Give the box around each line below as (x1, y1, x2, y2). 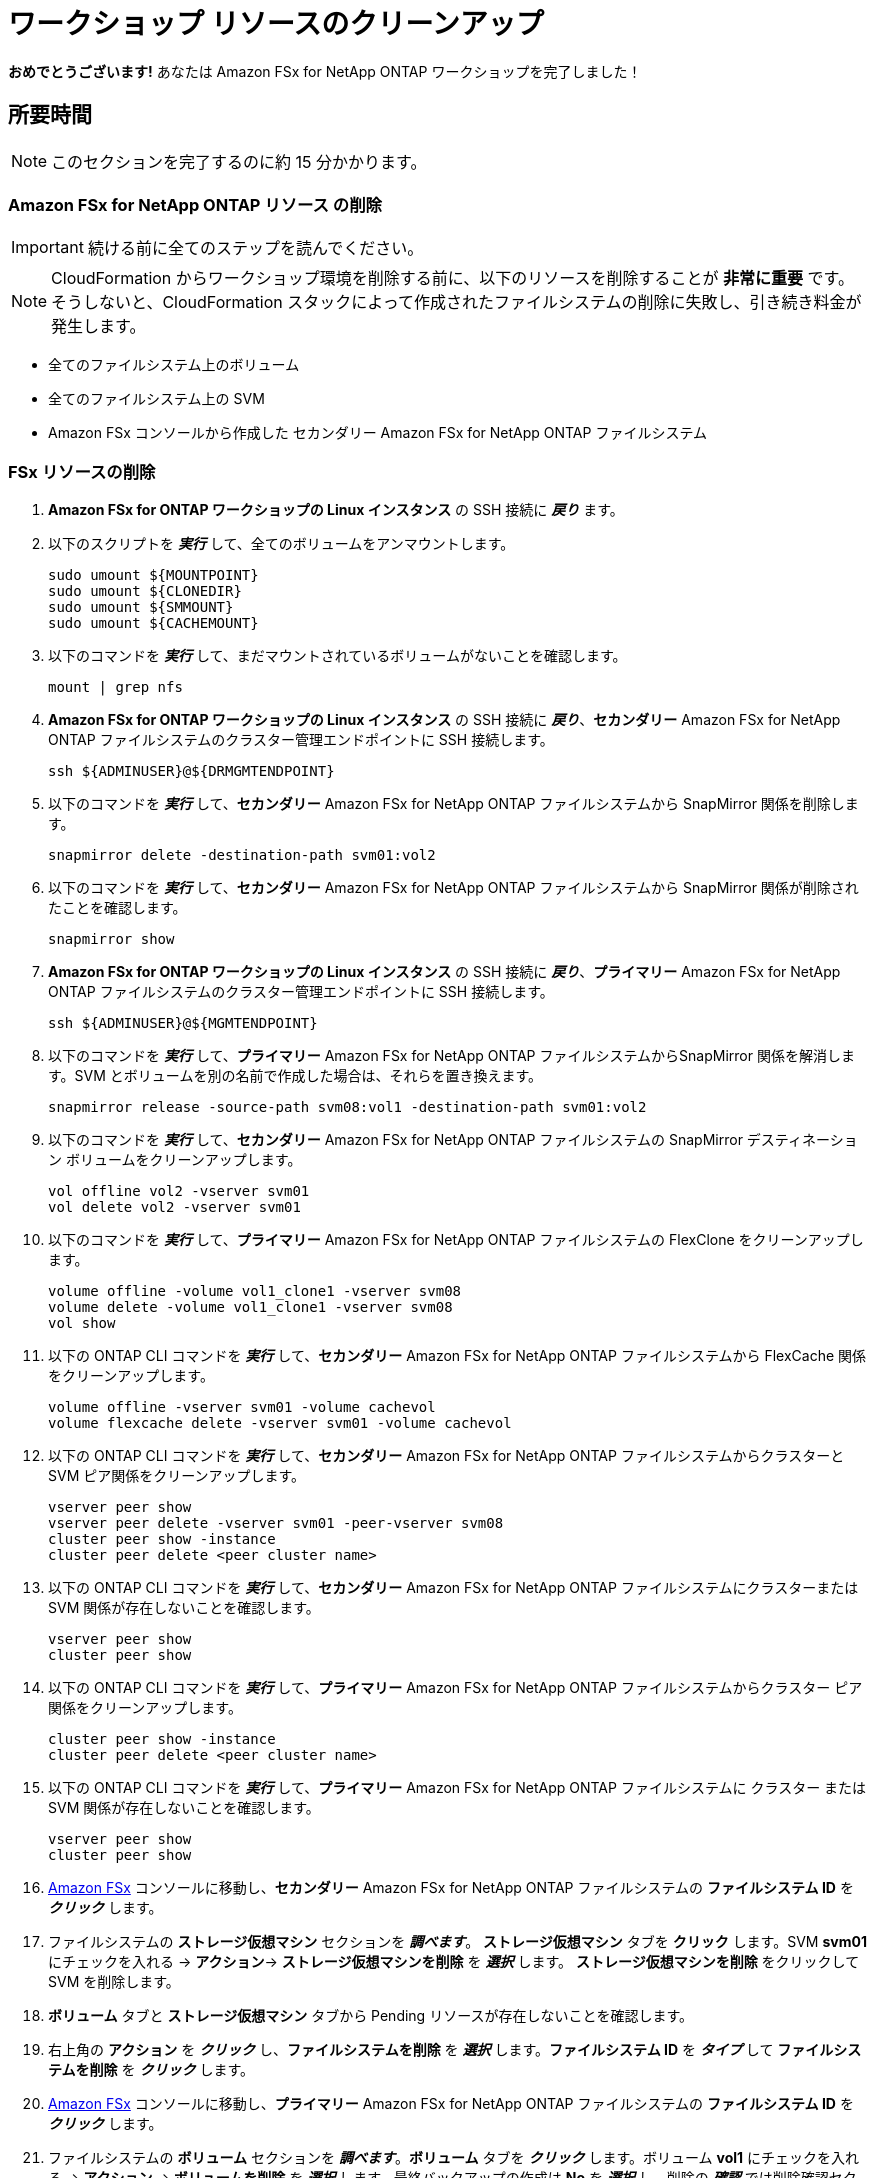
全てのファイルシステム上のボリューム (48, 356, 300, 374)
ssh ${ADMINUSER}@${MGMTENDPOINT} (48, 1015, 318, 1032)
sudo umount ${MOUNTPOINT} (48, 567, 259, 584)
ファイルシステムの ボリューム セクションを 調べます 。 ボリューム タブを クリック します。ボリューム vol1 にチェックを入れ (48, 2149, 860, 2167)
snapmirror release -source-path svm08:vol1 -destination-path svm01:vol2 (48, 1099, 647, 1116)
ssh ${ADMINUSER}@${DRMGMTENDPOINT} (48, 763, 335, 780)
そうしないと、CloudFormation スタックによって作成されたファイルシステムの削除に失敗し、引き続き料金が (51, 292, 862, 313)
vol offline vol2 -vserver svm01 (48, 1183, 310, 1200)
